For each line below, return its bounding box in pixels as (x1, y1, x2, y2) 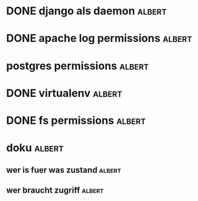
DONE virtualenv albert (6, 86, 123, 100)
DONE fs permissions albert (6, 114, 146, 127)
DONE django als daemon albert (6, 4, 167, 18)
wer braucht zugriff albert (6, 185, 104, 195)
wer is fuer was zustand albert (6, 165, 121, 175)
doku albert (6, 141, 64, 155)
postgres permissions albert (6, 59, 149, 72)
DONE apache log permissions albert (6, 32, 193, 45)
